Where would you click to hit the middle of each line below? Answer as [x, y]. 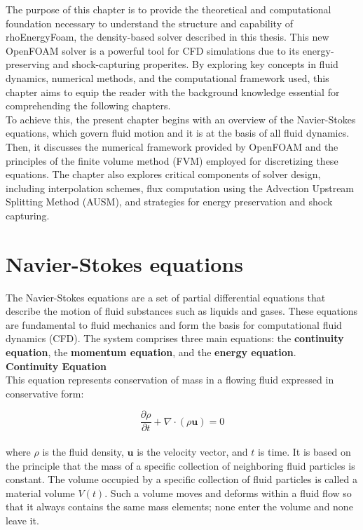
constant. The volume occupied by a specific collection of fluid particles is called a [181, 479]
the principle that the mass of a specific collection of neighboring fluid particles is [180, 465]
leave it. [22, 520]
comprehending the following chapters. [88, 106]
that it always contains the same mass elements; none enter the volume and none [179, 507]
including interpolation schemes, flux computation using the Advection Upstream [180, 188]
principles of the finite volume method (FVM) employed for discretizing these [172, 160]
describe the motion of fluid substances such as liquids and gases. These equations [182, 311]
